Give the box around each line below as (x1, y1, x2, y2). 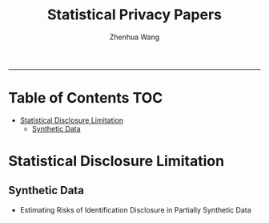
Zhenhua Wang (109, 32, 160, 42)
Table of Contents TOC (8, 89, 163, 107)
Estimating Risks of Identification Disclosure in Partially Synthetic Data (19, 205, 252, 214)
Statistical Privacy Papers (46, 6, 223, 24)
